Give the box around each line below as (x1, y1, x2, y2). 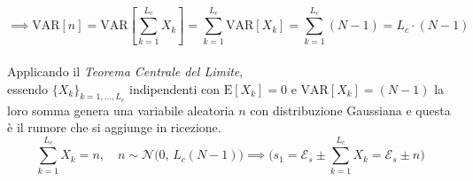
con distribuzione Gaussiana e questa (250, 100, 451, 119)
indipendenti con (129, 79, 220, 98)
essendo (7, 79, 49, 98)
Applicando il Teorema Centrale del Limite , (7, 62, 244, 80)
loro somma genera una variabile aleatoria (7, 100, 235, 119)
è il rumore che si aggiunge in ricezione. (7, 118, 221, 137)
